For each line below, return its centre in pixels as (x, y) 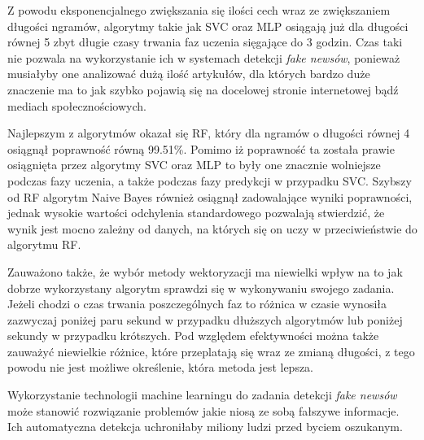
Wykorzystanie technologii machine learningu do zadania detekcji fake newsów (202, 395)
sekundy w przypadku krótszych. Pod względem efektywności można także (193, 335)
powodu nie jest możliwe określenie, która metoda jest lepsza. (161, 367)
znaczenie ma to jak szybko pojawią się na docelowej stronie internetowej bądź (203, 89)
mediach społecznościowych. (77, 105)
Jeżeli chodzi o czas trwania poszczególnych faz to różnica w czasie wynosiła (197, 304)
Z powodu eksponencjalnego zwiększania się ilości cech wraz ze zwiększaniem (199, 10)
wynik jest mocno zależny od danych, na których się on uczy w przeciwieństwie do (212, 228)
